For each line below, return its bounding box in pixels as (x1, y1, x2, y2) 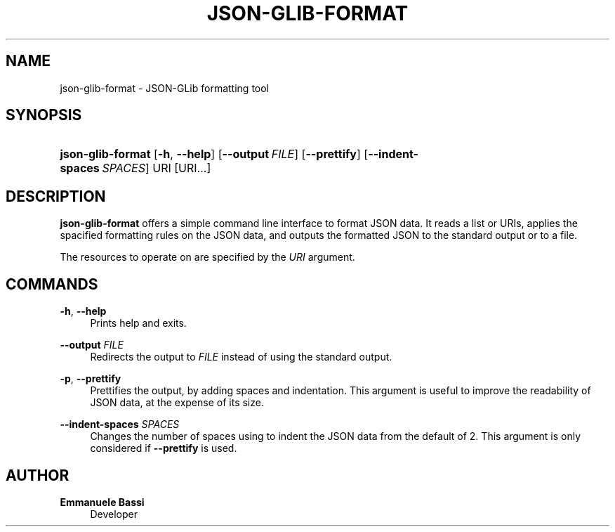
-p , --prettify (60, 372, 121, 385)
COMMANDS (6, 275, 98, 293)
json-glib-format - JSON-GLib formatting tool (60, 82, 270, 94)
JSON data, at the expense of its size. (90, 396, 264, 409)
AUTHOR (6, 466, 70, 484)
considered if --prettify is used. (90, 442, 237, 455)
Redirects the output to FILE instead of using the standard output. (90, 351, 392, 363)
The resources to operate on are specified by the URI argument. (60, 251, 355, 264)
